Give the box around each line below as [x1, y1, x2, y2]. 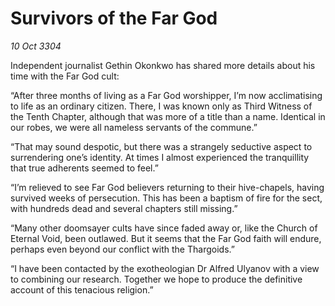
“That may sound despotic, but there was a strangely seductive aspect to [10, 140, 313, 152]
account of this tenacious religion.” [10, 283, 154, 296]
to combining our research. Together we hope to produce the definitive [10, 273, 303, 285]
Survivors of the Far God [10, 7, 218, 30]
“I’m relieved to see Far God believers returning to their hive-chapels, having [10, 181, 325, 193]
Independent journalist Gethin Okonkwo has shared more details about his [10, 59, 316, 71]
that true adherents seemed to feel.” [10, 162, 159, 174]
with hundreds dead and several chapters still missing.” [10, 202, 238, 214]
